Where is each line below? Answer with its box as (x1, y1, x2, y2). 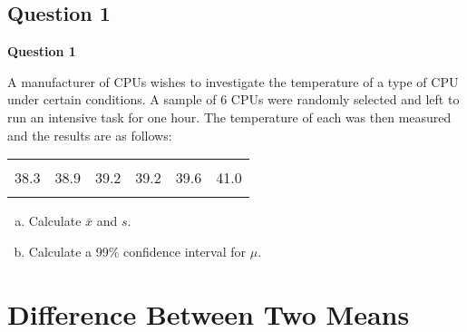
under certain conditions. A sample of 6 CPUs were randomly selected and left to (7, 90, 460, 109)
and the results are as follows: (7, 125, 172, 144)
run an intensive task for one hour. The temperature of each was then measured (7, 107, 452, 126)
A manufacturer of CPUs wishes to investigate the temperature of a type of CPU (7, 72, 459, 91)
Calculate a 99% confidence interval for (28, 241, 247, 260)
